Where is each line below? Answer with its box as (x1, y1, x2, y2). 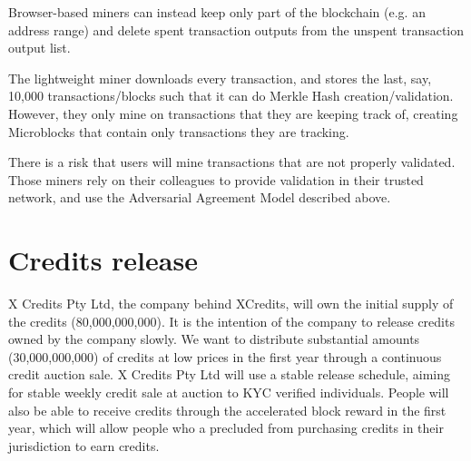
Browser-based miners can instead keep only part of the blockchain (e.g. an (8, 3, 426, 21)
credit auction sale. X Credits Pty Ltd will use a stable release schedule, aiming (8, 365, 451, 384)
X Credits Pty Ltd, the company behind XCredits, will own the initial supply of (8, 294, 454, 313)
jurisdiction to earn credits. (8, 436, 160, 455)
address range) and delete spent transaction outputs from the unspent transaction (8, 20, 465, 39)
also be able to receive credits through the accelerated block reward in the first (8, 400, 446, 419)
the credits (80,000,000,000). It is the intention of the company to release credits (8, 311, 455, 330)
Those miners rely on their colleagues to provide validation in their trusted (8, 170, 424, 189)
